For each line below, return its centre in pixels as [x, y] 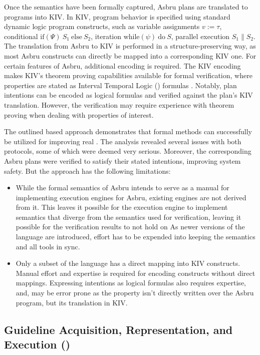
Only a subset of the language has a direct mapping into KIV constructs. [128, 263]
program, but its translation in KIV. [72, 302]
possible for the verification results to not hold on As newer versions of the [130, 227]
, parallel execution [200, 36]
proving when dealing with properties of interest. [79, 114]
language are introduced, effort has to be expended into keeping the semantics [136, 237]
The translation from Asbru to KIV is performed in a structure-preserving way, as [130, 46]
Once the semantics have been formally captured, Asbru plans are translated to [126, 7]
